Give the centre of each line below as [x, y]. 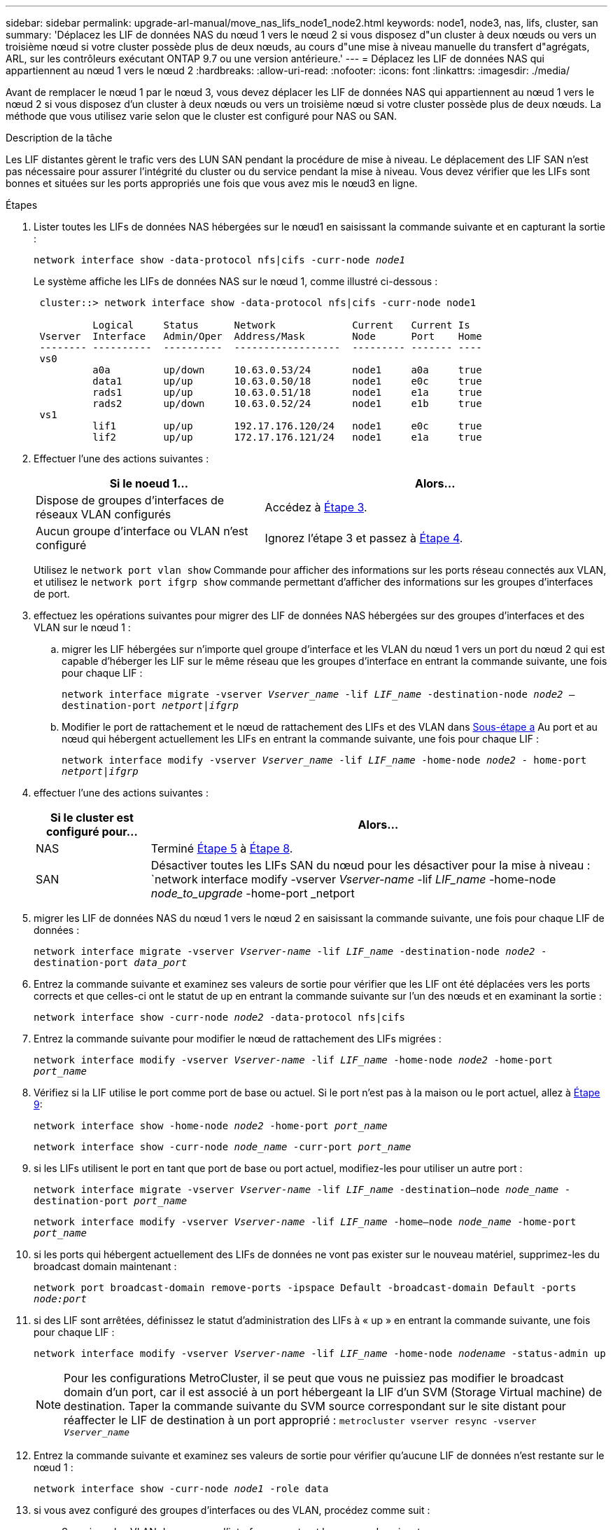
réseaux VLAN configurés [104, 514]
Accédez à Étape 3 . [316, 507]
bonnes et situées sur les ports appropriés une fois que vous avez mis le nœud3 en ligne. [212, 183]
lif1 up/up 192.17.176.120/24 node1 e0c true [287, 426]
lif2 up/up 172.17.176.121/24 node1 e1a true [287, 437]
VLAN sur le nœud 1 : [82, 627]
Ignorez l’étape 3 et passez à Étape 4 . [364, 538]
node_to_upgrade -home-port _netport [253, 893]
